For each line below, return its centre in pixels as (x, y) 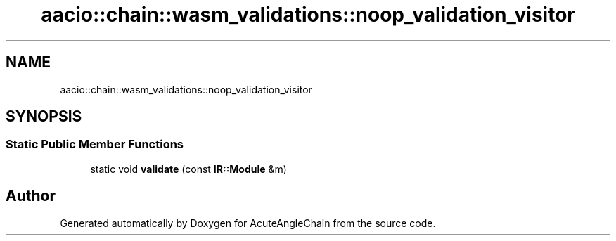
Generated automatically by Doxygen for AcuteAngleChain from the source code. (248, 223)
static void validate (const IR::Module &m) (188, 169)
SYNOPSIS (44, 117)
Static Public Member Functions (95, 144)
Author (31, 196)
